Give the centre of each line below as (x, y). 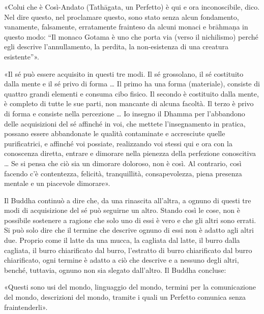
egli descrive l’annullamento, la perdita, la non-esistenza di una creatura (116, 46)
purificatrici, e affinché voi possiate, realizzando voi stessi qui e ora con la (118, 143)
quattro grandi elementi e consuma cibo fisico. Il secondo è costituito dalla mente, (131, 93)
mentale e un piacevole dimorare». (57, 183)
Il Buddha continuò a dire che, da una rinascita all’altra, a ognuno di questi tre (128, 200)
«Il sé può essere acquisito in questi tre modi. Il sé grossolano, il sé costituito (124, 73)
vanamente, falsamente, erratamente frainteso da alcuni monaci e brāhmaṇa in (126, 27)
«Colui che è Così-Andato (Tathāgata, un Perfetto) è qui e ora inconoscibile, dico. (132, 7)
